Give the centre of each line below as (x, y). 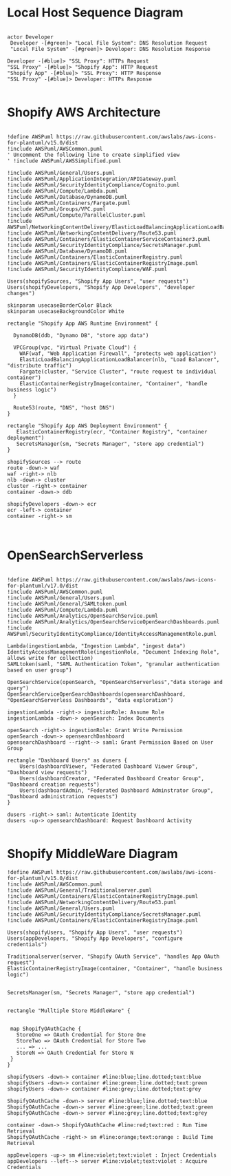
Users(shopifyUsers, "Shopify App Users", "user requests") (95, 932)
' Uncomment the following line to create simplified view (93, 155)
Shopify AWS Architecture (84, 113)
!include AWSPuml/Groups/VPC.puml (57, 209)
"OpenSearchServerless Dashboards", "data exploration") (90, 700)
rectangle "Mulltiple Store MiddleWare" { (69, 1011)
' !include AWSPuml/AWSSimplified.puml (64, 161)
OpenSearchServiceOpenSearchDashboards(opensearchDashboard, (97, 694)
